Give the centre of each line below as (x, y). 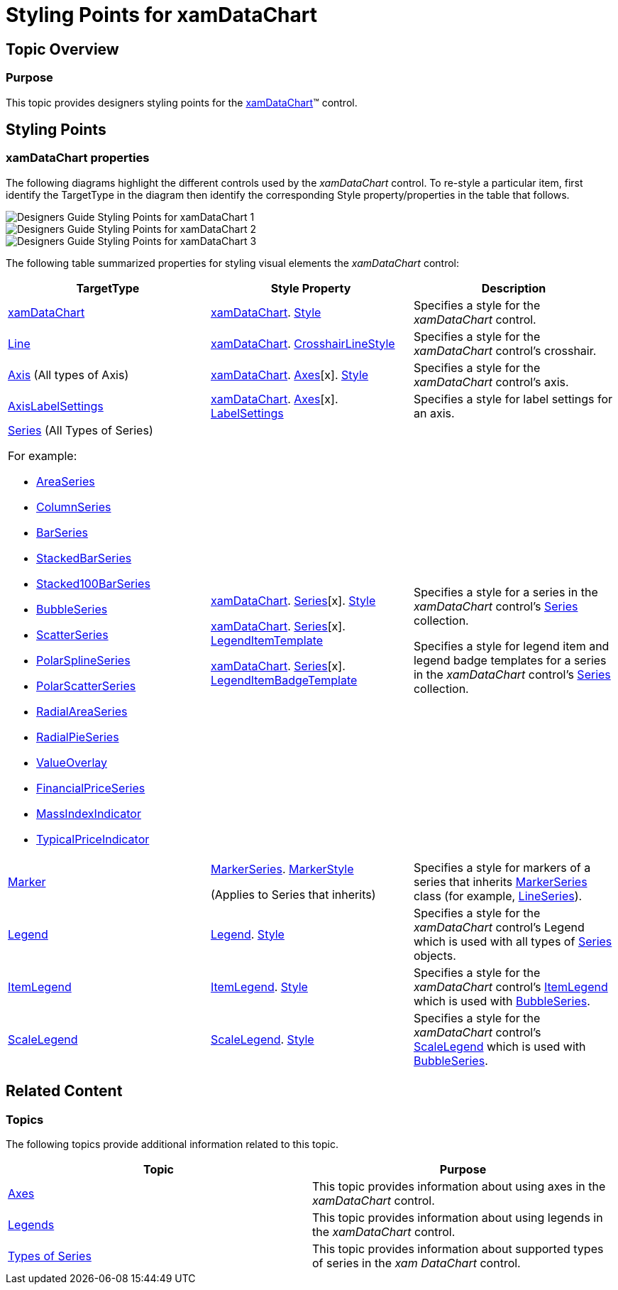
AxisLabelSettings (56, 406)
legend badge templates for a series (510, 660)
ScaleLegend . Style (262, 1039)
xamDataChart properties (78, 158)
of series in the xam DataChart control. (416, 1263)
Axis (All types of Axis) (68, 375)
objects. (435, 955)
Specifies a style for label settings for (513, 399)
